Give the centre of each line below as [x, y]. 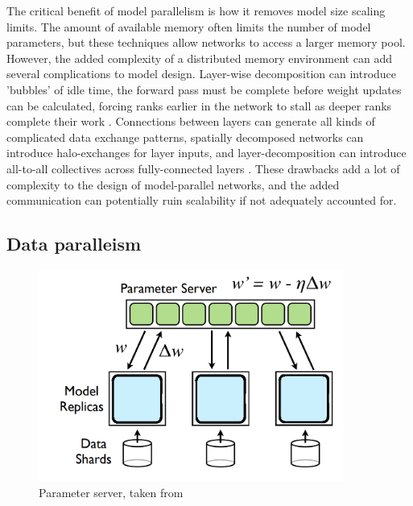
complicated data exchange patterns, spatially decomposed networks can [185, 137]
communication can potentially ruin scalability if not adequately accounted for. [202, 200]
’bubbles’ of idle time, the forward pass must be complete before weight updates [204, 89]
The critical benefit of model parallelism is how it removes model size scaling [196, 10]
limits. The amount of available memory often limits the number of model [189, 26]
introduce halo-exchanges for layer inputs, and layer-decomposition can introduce [206, 153]
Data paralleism [74, 244]
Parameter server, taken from [111, 492]
